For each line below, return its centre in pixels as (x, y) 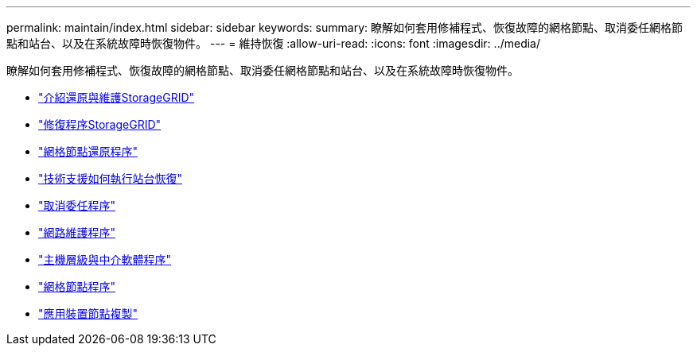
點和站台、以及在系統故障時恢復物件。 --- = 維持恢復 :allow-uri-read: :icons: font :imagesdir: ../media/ (274, 43)
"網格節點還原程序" (88, 151)
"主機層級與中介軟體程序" (105, 259)
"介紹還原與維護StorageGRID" (117, 97)
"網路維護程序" (77, 232)
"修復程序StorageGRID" (100, 124)
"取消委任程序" (77, 205)
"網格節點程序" (77, 286)
